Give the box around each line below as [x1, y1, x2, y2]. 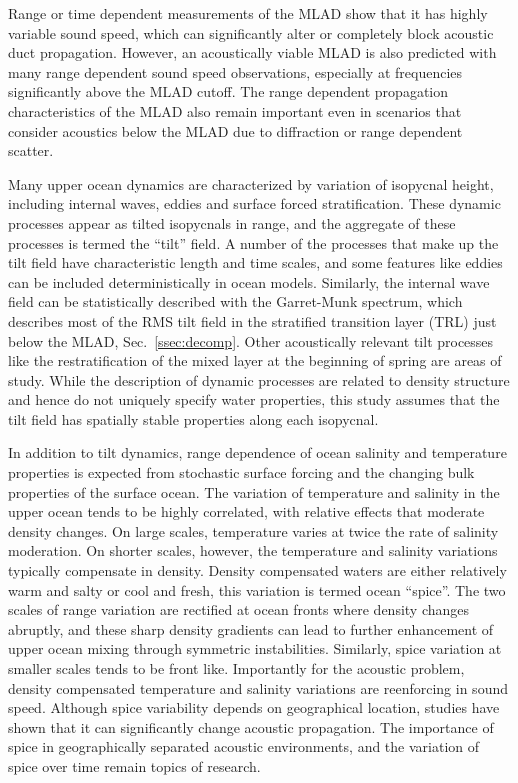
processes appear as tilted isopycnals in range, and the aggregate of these [8, 212, 456, 233]
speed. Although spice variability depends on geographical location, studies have [8, 697, 500, 718]
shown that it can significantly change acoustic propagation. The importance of [8, 716, 494, 737]
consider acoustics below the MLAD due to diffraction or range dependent [8, 120, 463, 141]
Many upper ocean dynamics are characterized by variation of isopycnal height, [8, 173, 494, 194]
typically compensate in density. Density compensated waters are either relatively [8, 560, 507, 581]
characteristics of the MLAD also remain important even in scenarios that [8, 100, 462, 121]
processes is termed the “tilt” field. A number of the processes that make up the [8, 232, 499, 253]
